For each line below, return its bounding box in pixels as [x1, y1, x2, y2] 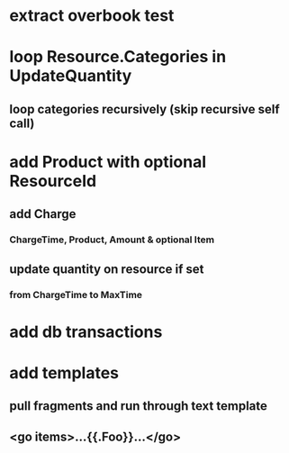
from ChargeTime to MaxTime [9, 288, 142, 301]
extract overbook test [9, 5, 175, 26]
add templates [9, 362, 120, 383]
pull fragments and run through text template [9, 398, 268, 414]
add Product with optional [9, 151, 207, 172]
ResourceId [9, 170, 97, 191]
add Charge [9, 206, 77, 222]
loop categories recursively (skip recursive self [9, 101, 281, 117]
